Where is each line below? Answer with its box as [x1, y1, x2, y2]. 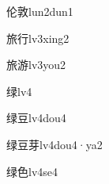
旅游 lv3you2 [6, 56, 66, 73]
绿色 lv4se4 [6, 163, 58, 179]
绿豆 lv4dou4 [6, 109, 66, 126]
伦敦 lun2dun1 [6, 3, 73, 19]
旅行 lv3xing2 [6, 29, 70, 46]
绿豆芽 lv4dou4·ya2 [6, 136, 103, 152]
